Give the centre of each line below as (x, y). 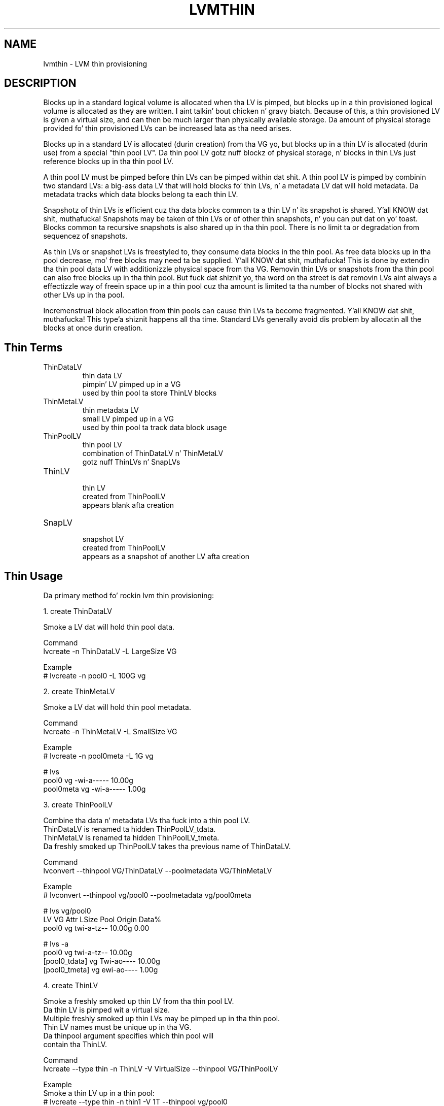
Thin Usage (33, 576)
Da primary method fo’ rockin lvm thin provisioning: (129, 596)
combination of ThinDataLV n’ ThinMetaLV (153, 453)
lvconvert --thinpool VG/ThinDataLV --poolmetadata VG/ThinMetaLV (158, 871)
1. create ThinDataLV (78, 611)
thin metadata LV (110, 410)
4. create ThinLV (71, 986)
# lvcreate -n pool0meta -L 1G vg (98, 756)
